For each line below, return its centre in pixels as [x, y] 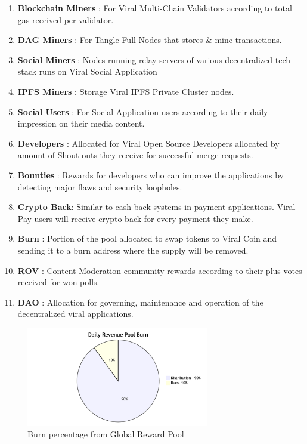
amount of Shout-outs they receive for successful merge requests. [135, 155]
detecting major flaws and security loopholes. [100, 186]
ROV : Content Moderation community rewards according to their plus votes [160, 270]
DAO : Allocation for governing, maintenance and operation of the [140, 302]
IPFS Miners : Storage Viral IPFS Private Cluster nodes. [126, 91]
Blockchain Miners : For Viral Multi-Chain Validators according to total [155, 8]
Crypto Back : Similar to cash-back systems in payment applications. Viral [156, 207]
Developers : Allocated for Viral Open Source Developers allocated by [148, 143]
